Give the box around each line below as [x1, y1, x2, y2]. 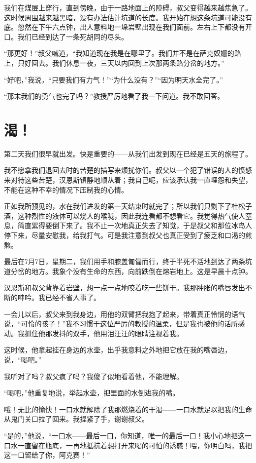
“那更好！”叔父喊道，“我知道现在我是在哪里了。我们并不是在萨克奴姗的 [4, 48, 234, 58]
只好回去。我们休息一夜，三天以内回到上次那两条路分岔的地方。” [17, 57, 224, 68]
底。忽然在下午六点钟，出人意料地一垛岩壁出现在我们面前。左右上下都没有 [4, 22, 245, 32]
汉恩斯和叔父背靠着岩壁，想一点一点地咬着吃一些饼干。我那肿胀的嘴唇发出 [4, 282, 245, 293]
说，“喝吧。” [4, 354, 42, 364]
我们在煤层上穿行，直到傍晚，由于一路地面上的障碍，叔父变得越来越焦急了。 [4, 2, 252, 12]
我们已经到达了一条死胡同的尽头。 [17, 31, 128, 41]
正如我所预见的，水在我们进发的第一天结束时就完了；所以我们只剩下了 [4, 201, 231, 211]
